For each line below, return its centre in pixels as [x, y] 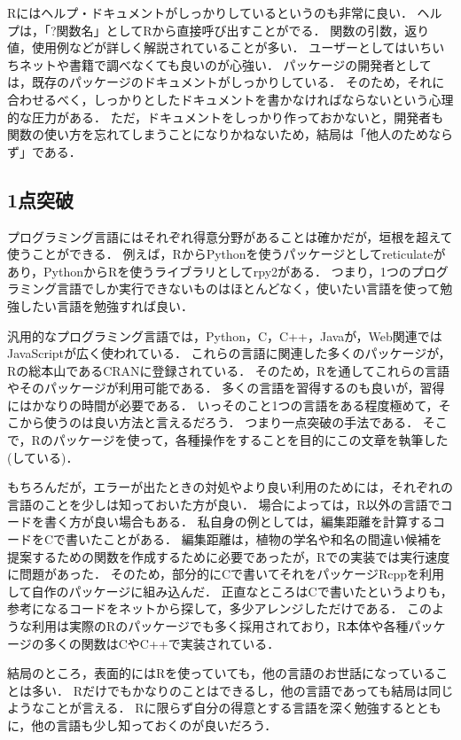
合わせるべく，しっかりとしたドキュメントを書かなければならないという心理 [230, 99]
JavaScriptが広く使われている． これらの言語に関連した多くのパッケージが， [229, 353]
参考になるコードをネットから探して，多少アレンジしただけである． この [220, 608]
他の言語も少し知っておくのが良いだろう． [154, 724]
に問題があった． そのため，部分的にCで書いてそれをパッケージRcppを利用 [226, 574]
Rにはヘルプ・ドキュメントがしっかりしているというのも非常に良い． [210, 12]
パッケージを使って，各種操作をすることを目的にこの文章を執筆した [250, 440]
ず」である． [44, 151]
